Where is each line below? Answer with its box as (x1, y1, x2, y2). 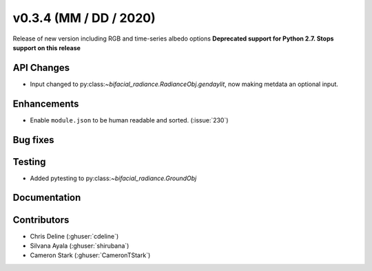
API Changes (12, 62, 70, 74)
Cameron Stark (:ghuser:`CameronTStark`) (30, 251, 151, 259)
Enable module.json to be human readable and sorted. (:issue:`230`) (30, 116, 229, 124)
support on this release (12, 43, 81, 52)
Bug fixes (12, 134, 54, 146)
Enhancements (12, 98, 79, 109)
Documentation (12, 192, 81, 204)
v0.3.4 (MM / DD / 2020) (12, 10, 156, 25)
